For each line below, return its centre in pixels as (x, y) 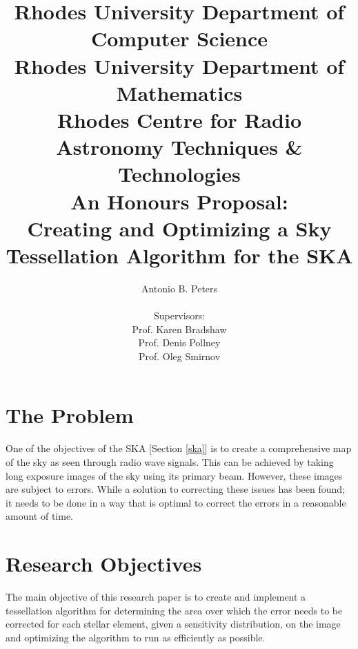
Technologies (179, 174)
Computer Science (179, 38)
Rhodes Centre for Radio (179, 119)
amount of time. (39, 516)
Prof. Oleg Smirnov (179, 356)
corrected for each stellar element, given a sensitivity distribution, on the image (173, 624)
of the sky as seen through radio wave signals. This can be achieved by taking (170, 461)
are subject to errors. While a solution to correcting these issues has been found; (175, 489)
